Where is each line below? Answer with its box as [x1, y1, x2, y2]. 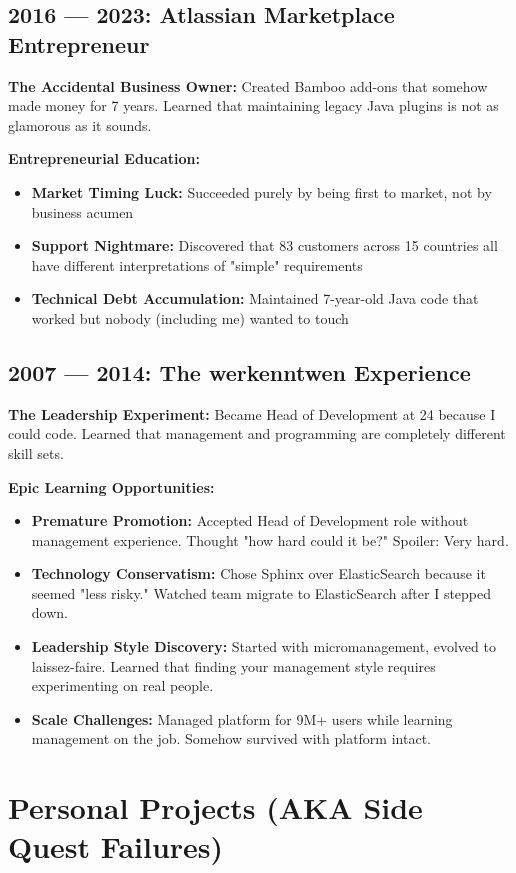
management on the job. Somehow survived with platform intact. [31, 728, 431, 749]
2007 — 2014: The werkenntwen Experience [8, 356, 471, 387]
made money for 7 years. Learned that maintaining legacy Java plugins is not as [8, 95, 499, 116]
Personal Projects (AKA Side [8, 787, 423, 828]
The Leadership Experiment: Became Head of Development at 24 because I [8, 403, 496, 424]
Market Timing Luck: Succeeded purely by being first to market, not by [31, 181, 492, 202]
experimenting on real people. [31, 675, 214, 696]
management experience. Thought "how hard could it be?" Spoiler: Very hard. [31, 529, 509, 550]
